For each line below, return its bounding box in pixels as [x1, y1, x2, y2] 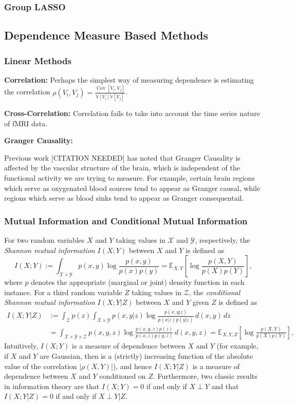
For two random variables [4, 235, 85, 245]
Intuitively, [4, 340, 39, 351]
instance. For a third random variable [4, 286, 122, 297]
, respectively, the [195, 235, 250, 245]
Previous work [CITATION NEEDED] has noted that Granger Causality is [4, 152, 240, 163]
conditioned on [99, 371, 146, 381]
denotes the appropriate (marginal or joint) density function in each [31, 277, 245, 287]
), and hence [113, 360, 152, 371]
